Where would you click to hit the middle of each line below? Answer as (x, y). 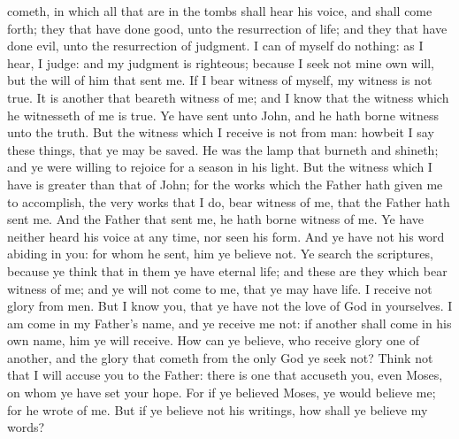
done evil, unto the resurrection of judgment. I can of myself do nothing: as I (215, 46)
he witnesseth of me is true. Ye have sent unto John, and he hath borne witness (223, 115)
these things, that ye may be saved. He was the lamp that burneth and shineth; (223, 149)
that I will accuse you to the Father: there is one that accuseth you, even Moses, (225, 375)
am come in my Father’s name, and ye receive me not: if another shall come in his (229, 323)
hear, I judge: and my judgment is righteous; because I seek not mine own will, (221, 62)
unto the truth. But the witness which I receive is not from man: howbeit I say (221, 132)
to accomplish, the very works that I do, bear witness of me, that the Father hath (229, 201)
